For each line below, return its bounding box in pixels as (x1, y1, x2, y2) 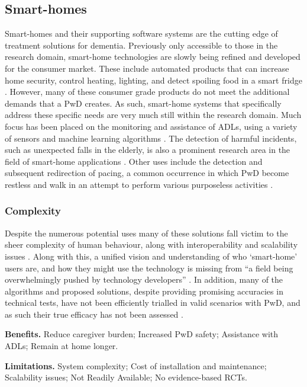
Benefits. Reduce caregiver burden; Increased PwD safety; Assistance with (5, 328, 279, 340)
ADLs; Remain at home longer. (5, 340, 118, 352)
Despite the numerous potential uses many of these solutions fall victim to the (5, 226, 288, 239)
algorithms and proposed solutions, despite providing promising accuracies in (5, 284, 283, 297)
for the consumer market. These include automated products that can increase (5, 62, 289, 74)
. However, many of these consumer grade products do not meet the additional (5, 85, 290, 98)
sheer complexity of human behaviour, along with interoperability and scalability (5, 238, 298, 251)
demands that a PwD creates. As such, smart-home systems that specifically (5, 97, 282, 109)
